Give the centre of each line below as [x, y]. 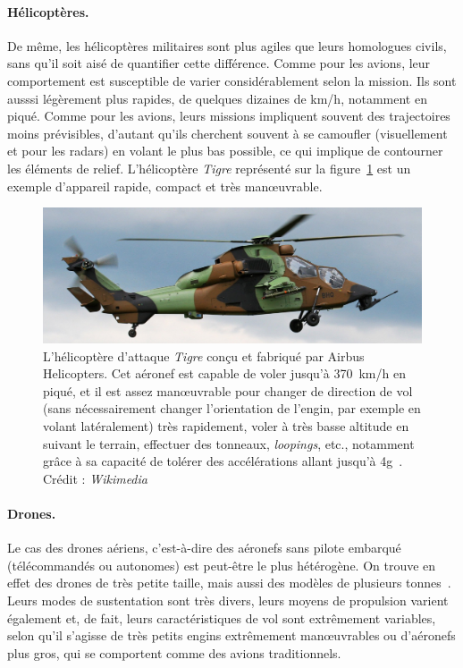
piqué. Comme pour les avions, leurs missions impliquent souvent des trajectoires [229, 116]
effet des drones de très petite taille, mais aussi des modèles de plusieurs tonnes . [229, 583]
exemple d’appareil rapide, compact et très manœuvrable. [165, 186]
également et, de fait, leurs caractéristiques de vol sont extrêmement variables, [222, 617]
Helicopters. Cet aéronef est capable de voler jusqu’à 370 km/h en [224, 373]
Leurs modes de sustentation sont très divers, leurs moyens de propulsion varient [228, 600]
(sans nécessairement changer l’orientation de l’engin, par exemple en [232, 408]
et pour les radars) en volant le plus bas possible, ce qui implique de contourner [225, 151]
